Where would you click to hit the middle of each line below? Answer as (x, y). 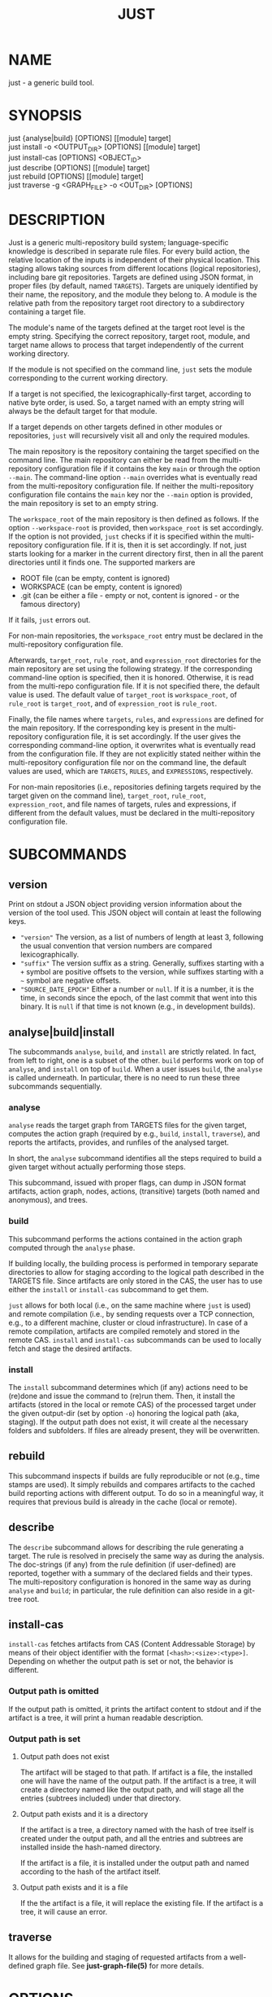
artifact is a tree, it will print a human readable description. (106, 1718)
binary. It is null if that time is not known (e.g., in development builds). (138, 1006)
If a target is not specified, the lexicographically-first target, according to (130, 394)
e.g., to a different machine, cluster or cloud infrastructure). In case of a (128, 1322)
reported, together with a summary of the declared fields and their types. (131, 1573)
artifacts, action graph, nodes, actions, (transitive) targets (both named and (134, 1191)
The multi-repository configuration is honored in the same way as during (130, 1581)
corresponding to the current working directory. (88, 378)
